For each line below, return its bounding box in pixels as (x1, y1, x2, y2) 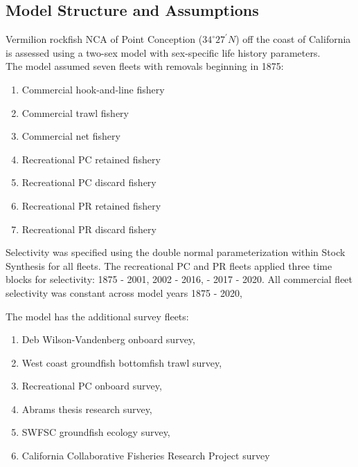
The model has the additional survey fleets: (6, 309, 189, 323)
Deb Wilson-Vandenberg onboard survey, (21, 332, 195, 347)
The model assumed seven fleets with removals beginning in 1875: (6, 59, 284, 73)
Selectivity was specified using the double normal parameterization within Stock (6, 245, 346, 259)
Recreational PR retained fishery (21, 198, 161, 212)
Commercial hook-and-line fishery (21, 82, 165, 96)
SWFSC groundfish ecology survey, (21, 425, 170, 439)
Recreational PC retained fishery (21, 152, 161, 166)
